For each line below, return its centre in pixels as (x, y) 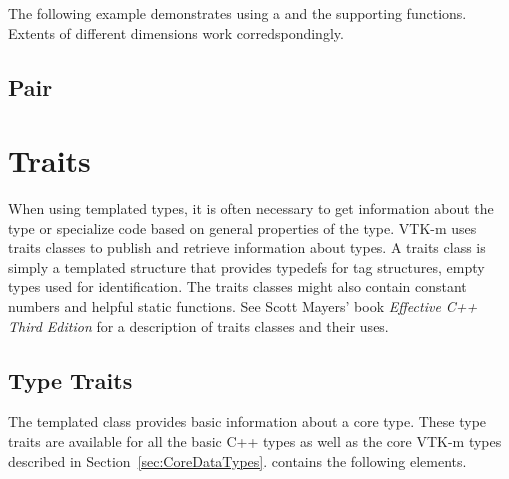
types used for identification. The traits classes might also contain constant (237, 286)
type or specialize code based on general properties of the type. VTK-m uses (242, 227)
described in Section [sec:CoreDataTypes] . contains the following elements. (237, 460)
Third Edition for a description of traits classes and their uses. (198, 325)
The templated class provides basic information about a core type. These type (247, 421)
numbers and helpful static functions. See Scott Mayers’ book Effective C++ (243, 306)
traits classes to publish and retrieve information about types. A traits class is (247, 247)
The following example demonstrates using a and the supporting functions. (237, 13)
